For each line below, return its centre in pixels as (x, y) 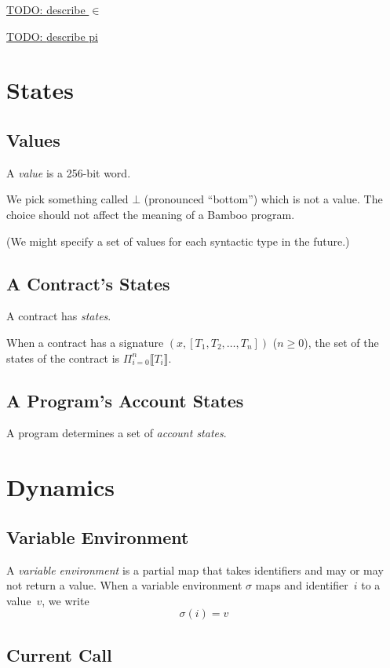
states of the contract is (63, 358)
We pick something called (67, 199)
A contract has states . (59, 316)
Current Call (59, 654)
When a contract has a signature (85, 342)
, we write (66, 600)
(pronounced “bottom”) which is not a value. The (263, 199)
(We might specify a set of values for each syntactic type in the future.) (178, 241)
